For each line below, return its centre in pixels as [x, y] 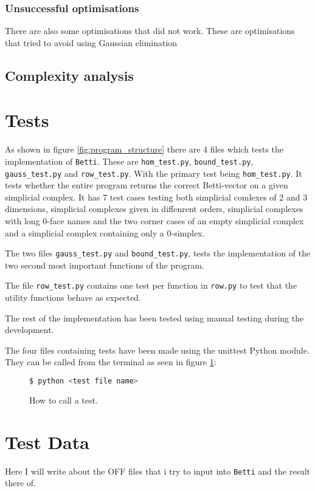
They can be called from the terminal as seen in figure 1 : [111, 362]
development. [29, 330]
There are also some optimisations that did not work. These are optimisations [150, 31]
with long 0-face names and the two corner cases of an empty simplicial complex [154, 221]
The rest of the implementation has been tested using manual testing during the [154, 318]
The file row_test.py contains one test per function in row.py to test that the [151, 285]
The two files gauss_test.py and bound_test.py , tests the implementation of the [158, 253]
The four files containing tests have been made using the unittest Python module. [157, 350]
